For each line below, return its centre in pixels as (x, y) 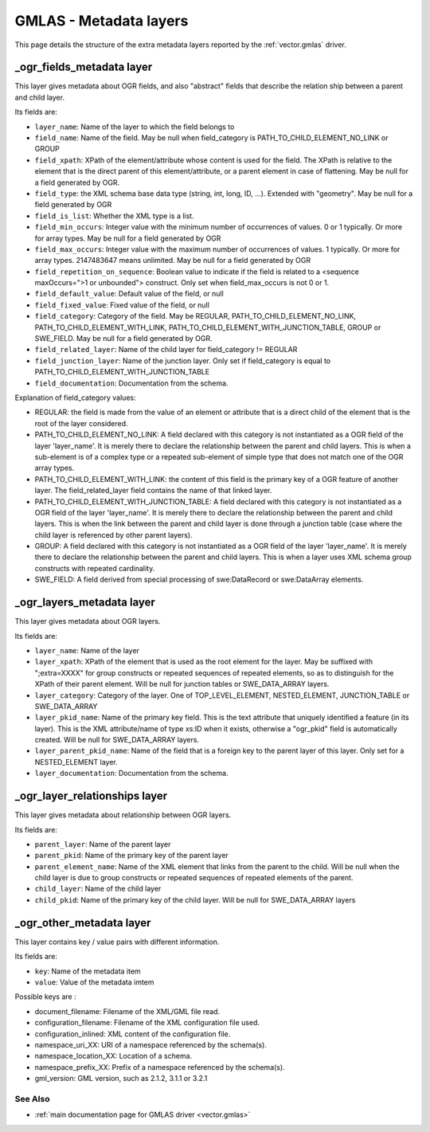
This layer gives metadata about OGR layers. (88, 621)
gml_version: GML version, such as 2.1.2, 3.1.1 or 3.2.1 (121, 1079)
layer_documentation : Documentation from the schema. (131, 774)
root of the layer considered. (81, 423)
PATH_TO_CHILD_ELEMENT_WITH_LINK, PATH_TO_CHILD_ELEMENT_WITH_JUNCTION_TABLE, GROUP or (208, 327)
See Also (32, 1099)
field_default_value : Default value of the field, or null (129, 294)
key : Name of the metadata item (88, 971)
